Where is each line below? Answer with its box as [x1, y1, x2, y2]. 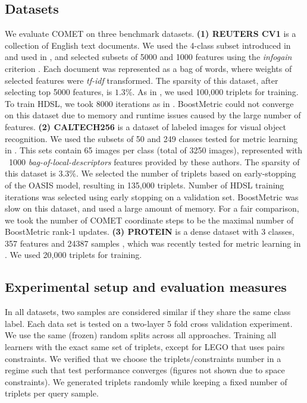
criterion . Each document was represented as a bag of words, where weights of [5, 62, 292, 74]
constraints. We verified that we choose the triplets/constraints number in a [5, 352, 281, 364]
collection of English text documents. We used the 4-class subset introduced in [5, 39, 291, 51]
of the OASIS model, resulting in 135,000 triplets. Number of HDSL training [5, 178, 284, 191]
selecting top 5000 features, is [5, 86, 112, 98]
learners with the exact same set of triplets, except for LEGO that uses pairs [5, 341, 285, 353]
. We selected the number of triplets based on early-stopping [76, 167, 296, 180]
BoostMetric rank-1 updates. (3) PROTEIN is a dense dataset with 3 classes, [5, 225, 295, 238]
